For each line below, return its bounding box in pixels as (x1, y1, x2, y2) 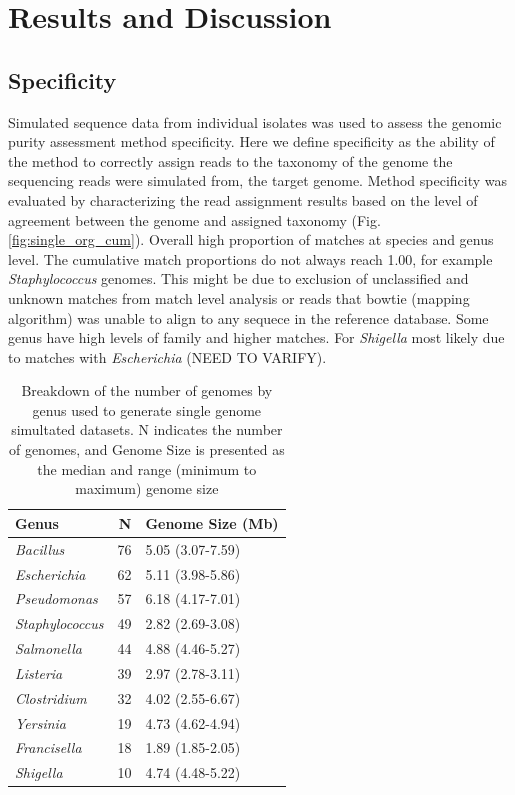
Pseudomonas (15, 588, 98, 609)
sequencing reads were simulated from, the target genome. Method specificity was (8, 170, 508, 191)
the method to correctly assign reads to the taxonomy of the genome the (8, 150, 453, 171)
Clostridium (15, 687, 87, 708)
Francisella (15, 737, 82, 758)
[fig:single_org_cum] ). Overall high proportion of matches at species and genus (8, 229, 494, 250)
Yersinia (15, 712, 67, 733)
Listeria (15, 662, 63, 683)
